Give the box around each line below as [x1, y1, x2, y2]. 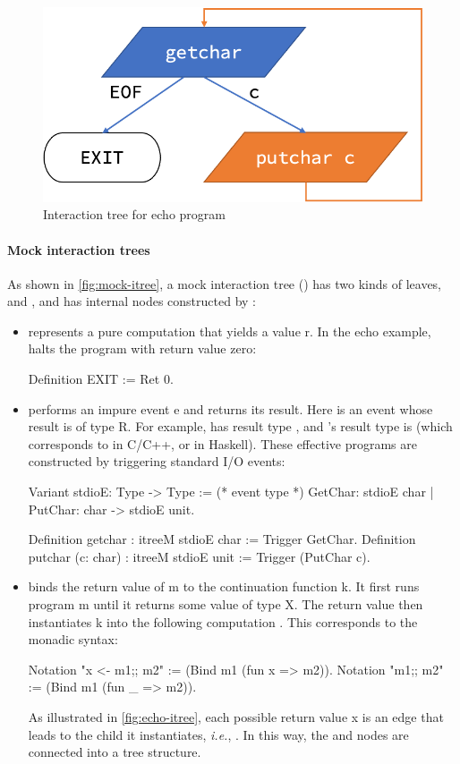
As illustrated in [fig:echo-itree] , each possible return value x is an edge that [28, 707, 444, 726]
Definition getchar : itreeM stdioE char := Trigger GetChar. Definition [28, 530, 416, 548]
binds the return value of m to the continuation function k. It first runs [28, 577, 420, 596]
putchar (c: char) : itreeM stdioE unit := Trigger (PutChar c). [28, 547, 371, 565]
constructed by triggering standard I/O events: [28, 452, 285, 471]
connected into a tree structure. [28, 743, 201, 761]
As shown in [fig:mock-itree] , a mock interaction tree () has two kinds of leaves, [7, 274, 442, 293]
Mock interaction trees [7, 240, 150, 259]
